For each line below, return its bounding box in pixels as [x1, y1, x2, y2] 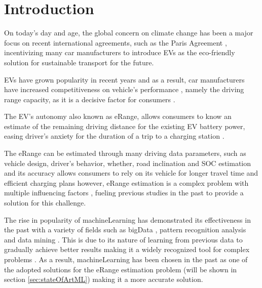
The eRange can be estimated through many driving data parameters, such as [4, 148, 246, 158]
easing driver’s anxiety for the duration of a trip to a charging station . [4, 131, 224, 141]
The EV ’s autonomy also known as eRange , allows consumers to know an [4, 111, 232, 121]
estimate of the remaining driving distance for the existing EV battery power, [4, 120, 245, 131]
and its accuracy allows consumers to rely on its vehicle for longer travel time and [4, 168, 258, 178]
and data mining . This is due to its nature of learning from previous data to [4, 234, 243, 244]
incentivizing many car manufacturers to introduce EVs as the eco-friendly [4, 47, 235, 58]
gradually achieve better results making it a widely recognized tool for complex [4, 244, 250, 255]
